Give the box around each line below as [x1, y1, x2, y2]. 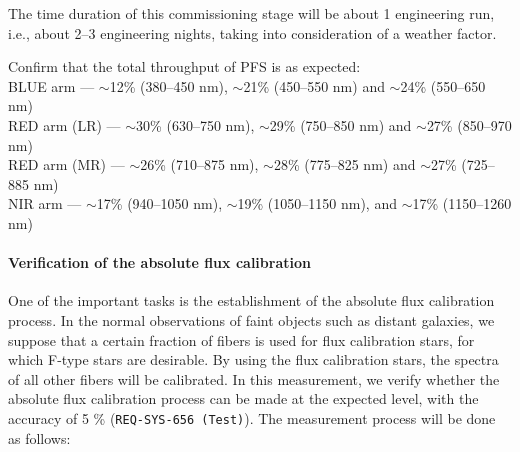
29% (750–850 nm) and [269, 114, 412, 135]
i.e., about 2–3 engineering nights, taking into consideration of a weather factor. [8, 22, 497, 43]
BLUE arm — [8, 75, 95, 96]
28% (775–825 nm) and [273, 154, 416, 175]
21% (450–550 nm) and [243, 75, 385, 96]
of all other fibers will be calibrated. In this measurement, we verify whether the [8, 368, 500, 389]
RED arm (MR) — [8, 154, 125, 175]
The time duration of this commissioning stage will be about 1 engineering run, [8, 3, 495, 23]
